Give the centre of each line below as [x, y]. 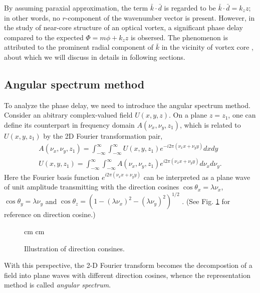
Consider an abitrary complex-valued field [68, 115]
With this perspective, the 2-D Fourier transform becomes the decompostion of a [128, 265]
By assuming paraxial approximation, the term [76, 8]
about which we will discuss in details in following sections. [95, 57]
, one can [242, 115]
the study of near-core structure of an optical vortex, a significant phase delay [123, 27]
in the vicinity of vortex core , [207, 47]
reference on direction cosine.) [50, 214]
